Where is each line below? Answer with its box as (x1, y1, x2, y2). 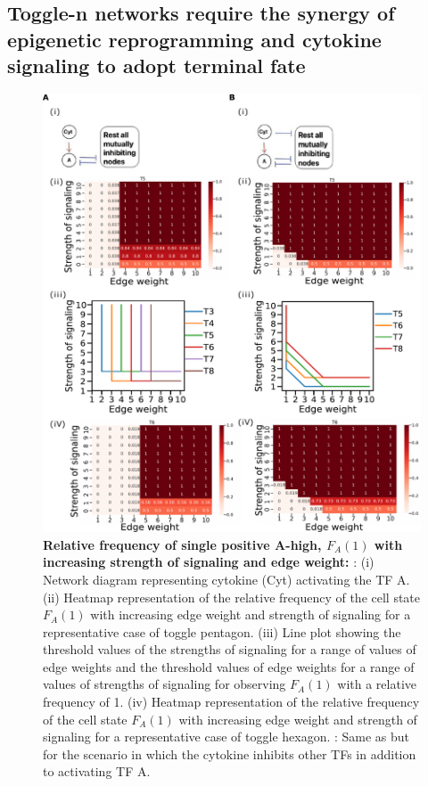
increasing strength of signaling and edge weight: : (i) (43, 553, 374, 571)
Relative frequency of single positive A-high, (43, 535, 322, 553)
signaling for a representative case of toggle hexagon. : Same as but (43, 727, 410, 746)
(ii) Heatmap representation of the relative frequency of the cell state (43, 587, 421, 606)
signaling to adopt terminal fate (7, 52, 306, 79)
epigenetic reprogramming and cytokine (7, 25, 382, 53)
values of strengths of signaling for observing (43, 675, 286, 693)
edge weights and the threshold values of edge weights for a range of (43, 657, 415, 675)
